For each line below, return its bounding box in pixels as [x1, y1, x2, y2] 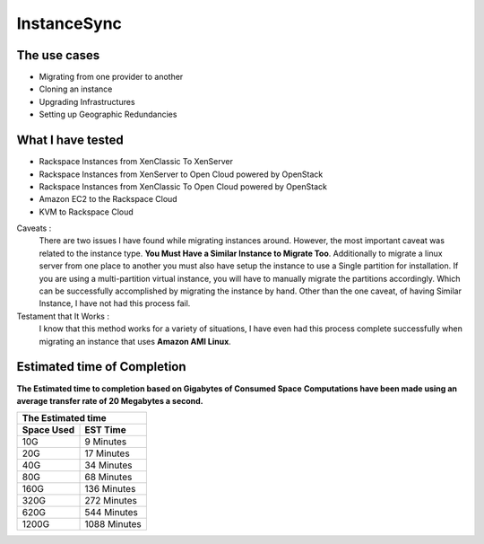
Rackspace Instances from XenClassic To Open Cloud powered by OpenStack [39, 180, 327, 192]
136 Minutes [84, 483, 136, 496]
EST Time [84, 424, 126, 436]
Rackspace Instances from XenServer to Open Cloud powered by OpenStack [39, 169, 324, 180]
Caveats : [16, 223, 52, 233]
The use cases [16, 48, 100, 63]
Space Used [22, 424, 75, 436]
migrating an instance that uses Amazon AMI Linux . [39, 336, 232, 347]
